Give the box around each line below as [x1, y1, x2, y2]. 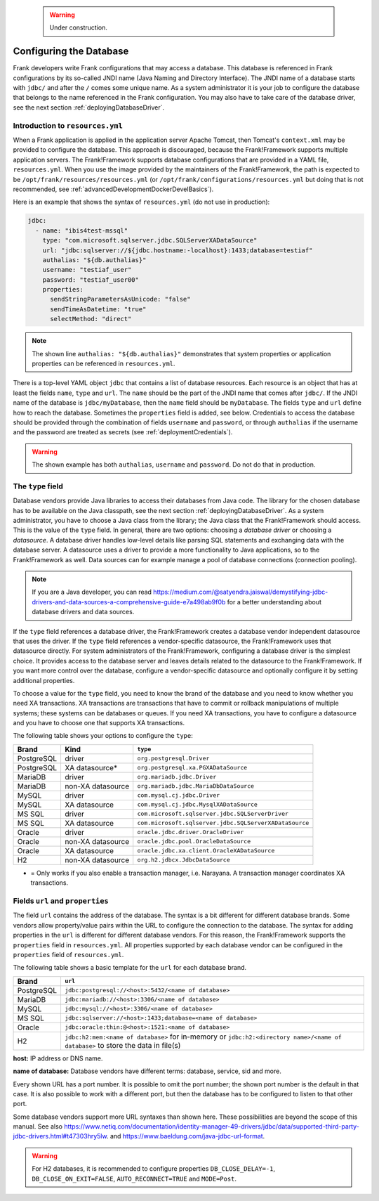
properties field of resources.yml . [13, 950, 124, 959]
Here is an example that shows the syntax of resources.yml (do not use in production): [13, 197, 270, 207]
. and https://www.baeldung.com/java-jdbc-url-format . [106, 1132, 265, 1141]
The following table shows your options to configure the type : [13, 732, 193, 740]
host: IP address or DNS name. [13, 1054, 103, 1063]
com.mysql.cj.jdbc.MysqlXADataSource [137, 801, 258, 808]
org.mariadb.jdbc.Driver [137, 773, 217, 781]
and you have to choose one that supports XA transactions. [13, 719, 185, 727]
